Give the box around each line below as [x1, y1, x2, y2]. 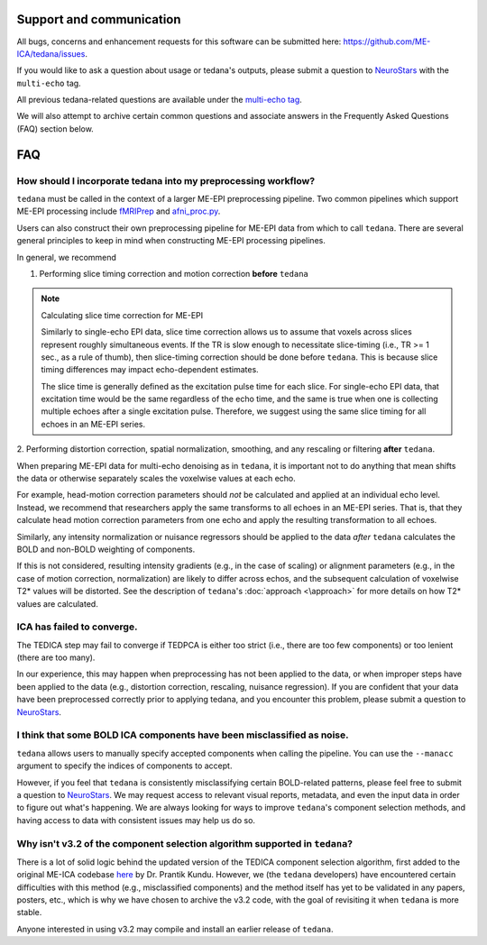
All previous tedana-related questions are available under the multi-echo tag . [16, 95, 302, 106]
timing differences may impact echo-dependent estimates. [41, 364, 259, 375]
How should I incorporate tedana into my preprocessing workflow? [16, 174, 316, 187]
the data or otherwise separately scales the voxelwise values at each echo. [16, 473, 297, 484]
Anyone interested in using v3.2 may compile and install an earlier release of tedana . [16, 923, 334, 934]
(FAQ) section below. [16, 123, 94, 134]
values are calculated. [16, 598, 98, 609]
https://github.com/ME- [343, 36, 431, 47]
